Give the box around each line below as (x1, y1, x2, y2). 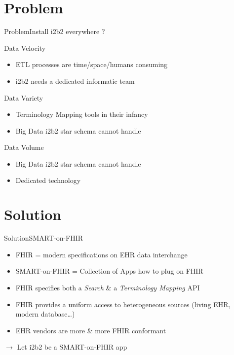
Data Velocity (4, 42, 46, 53)
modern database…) (15, 309, 75, 319)
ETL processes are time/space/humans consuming (15, 59, 168, 70)
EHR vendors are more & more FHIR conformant (15, 325, 166, 335)
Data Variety (4, 92, 43, 103)
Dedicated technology (15, 175, 81, 185)
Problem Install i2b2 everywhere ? (4, 26, 105, 36)
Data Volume (4, 142, 44, 152)
